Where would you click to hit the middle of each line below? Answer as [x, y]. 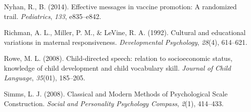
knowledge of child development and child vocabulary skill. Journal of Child [117, 67]
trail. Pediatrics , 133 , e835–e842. [53, 16]
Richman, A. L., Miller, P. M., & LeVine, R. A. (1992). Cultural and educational [125, 32]
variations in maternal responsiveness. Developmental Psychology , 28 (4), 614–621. [126, 42]
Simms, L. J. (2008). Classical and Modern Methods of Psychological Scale [116, 94]
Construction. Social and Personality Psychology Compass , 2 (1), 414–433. [114, 103]
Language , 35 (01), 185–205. [45, 77]
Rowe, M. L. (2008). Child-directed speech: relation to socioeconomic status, [118, 58]
